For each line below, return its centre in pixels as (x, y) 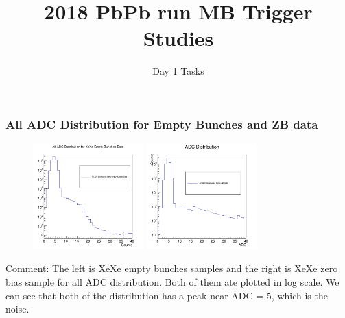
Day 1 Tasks (178, 71)
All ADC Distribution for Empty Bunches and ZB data (162, 124)
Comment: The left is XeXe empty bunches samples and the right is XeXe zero (172, 268)
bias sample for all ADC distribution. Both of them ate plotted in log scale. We (172, 282)
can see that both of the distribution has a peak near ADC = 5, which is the (167, 295)
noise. (17, 309)
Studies (178, 38)
